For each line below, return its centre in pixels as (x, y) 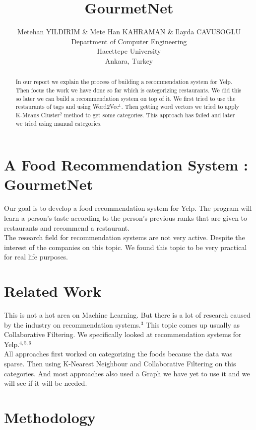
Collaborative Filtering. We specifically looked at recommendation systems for (123, 334)
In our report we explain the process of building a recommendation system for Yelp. (124, 82)
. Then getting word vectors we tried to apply (180, 107)
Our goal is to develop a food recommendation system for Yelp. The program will (128, 208)
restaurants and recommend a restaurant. (67, 227)
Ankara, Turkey (129, 60)
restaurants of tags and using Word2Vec (67, 107)
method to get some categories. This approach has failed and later (149, 115)
